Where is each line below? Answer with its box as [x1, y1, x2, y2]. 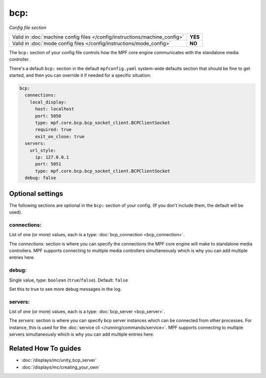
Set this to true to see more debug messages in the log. [9, 286, 122, 292]
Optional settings [9, 189, 64, 198]
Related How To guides [9, 345, 81, 353]
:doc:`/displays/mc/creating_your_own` [21, 364, 100, 370]
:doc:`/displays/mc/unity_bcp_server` [21, 357, 97, 363]
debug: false [25, 175, 56, 181]
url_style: [30, 148, 56, 153]
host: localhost [35, 106, 74, 112]
